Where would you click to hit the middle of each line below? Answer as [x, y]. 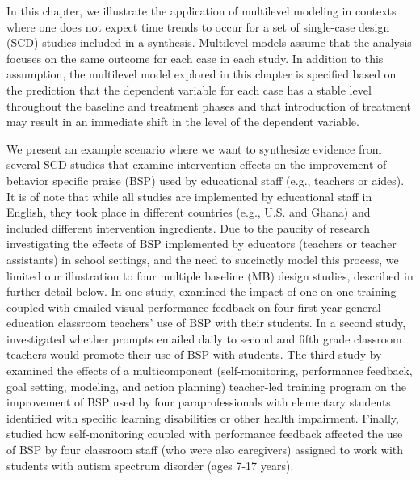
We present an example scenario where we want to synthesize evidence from [194, 148]
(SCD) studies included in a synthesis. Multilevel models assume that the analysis [209, 42]
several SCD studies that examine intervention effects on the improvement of [197, 164]
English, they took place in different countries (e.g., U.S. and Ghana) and [189, 212]
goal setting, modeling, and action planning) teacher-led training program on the [206, 386]
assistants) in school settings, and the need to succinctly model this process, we [203, 259]
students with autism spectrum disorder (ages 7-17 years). [150, 465]
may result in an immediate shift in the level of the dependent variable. [183, 122]
